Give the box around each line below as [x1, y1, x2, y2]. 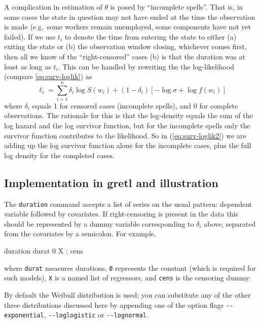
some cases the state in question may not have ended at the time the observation [4, 11, 255, 22]
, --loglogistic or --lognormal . [44, 309, 148, 320]
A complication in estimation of [4, 2, 102, 12]
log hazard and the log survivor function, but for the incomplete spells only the [4, 120, 250, 131]
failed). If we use [4, 31, 56, 42]
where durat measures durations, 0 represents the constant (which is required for [4, 262, 256, 273]
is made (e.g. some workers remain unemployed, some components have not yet [4, 21, 251, 32]
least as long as [4, 61, 51, 71]
